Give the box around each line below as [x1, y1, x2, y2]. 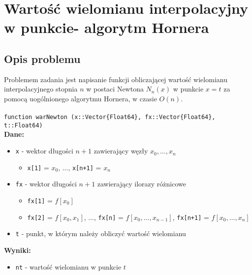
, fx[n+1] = [172, 212, 209, 222]
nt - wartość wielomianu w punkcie [15, 261, 122, 272]
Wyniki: [4, 244, 31, 255]
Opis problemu [4, 51, 81, 66]
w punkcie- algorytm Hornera [4, 17, 209, 37]
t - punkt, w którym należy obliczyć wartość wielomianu [15, 228, 186, 239]
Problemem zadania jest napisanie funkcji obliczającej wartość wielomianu [4, 74, 227, 84]
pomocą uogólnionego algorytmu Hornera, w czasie [4, 93, 157, 103]
